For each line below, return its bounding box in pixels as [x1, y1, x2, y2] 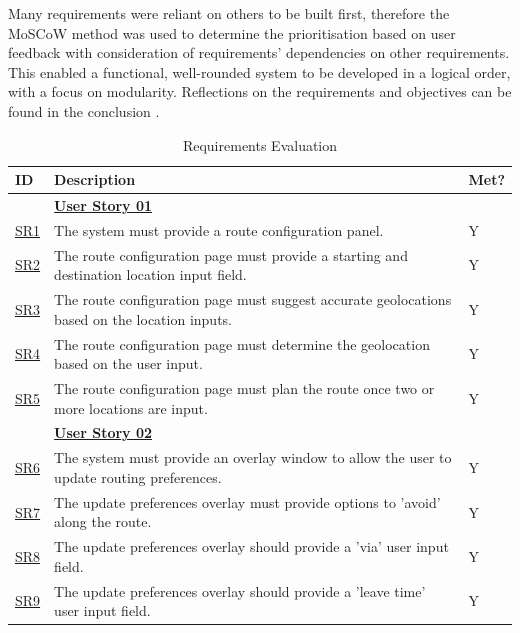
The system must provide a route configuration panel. [54, 219, 384, 240]
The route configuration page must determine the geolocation [54, 333, 430, 354]
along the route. [54, 511, 152, 532]
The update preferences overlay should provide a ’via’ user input [54, 536, 449, 557]
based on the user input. [54, 353, 203, 374]
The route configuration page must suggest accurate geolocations [54, 289, 452, 310]
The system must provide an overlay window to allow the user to [54, 447, 452, 468]
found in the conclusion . [8, 100, 160, 121]
